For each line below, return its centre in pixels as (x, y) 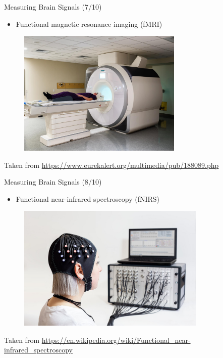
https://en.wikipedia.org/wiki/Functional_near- (116, 340)
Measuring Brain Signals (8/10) (53, 182)
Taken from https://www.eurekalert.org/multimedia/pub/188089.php (111, 165)
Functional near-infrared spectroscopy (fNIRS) (88, 198)
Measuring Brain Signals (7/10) (53, 7)
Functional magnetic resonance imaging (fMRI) (89, 24)
